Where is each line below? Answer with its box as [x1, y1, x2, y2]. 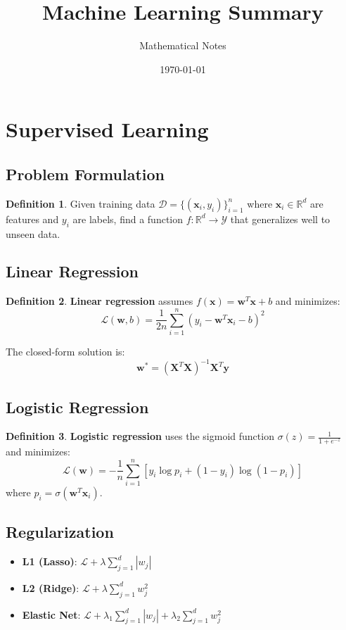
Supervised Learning [6, 115, 209, 144]
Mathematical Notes [139, 38, 226, 53]
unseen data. [6, 226, 60, 241]
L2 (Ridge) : [22, 580, 79, 595]
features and [6, 211, 59, 226]
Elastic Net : [22, 607, 81, 622]
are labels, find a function [72, 211, 184, 226]
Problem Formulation [6, 163, 165, 184]
